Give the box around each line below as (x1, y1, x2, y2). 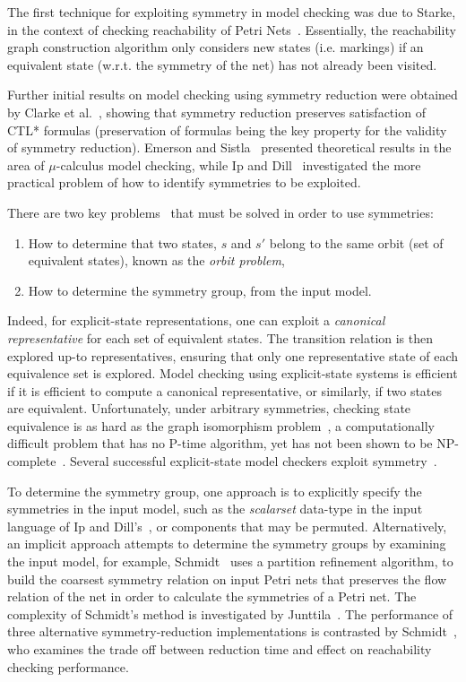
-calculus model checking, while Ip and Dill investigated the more (56, 155, 421, 174)
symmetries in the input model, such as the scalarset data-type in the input (7, 499, 423, 518)
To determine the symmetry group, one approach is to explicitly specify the (7, 481, 422, 500)
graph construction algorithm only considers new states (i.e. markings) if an (7, 38, 424, 56)
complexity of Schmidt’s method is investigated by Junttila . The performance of (7, 604, 453, 623)
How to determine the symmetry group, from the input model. (28, 281, 372, 299)
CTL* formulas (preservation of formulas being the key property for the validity (7, 120, 447, 139)
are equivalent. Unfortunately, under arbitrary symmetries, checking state (7, 399, 411, 418)
